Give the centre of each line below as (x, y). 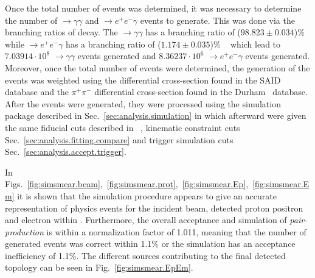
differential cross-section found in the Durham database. (201, 92)
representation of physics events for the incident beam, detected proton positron (154, 208)
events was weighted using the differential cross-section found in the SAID (143, 80)
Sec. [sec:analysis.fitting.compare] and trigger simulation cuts (119, 139)
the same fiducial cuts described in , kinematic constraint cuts (123, 127)
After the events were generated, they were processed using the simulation (143, 103)
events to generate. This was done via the (217, 20)
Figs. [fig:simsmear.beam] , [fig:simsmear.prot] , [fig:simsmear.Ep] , (127, 184)
